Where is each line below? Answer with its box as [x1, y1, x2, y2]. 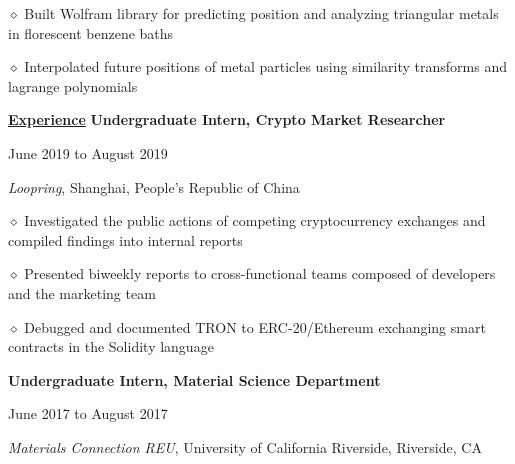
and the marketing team [8, 282, 156, 303]
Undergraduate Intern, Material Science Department [8, 369, 381, 390]
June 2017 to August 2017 [8, 403, 168, 424]
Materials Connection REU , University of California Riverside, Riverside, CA [8, 436, 482, 457]
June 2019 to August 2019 [8, 142, 168, 163]
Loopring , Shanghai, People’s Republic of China [8, 176, 300, 197]
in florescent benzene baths [8, 22, 174, 43]
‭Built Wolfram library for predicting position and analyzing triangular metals [24, 3, 499, 23]
